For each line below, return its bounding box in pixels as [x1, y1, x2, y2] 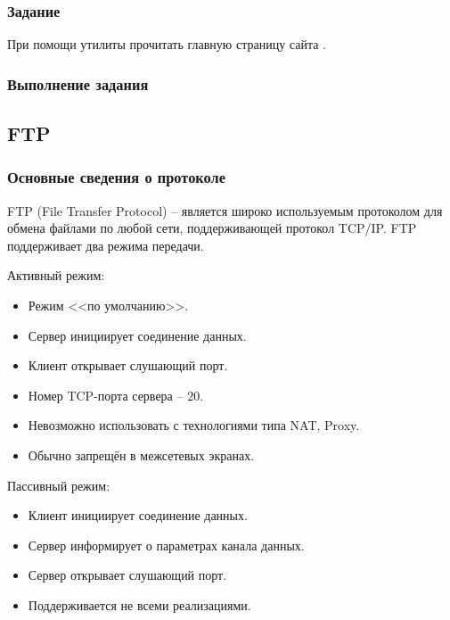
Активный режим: [7, 266, 105, 285]
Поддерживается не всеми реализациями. [28, 595, 251, 614]
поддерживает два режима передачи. [7, 236, 204, 254]
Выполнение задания [7, 72, 149, 95]
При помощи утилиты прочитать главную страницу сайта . [7, 35, 326, 54]
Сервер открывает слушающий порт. [28, 566, 227, 584]
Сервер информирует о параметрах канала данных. [28, 535, 305, 554]
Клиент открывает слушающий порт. [28, 356, 228, 375]
